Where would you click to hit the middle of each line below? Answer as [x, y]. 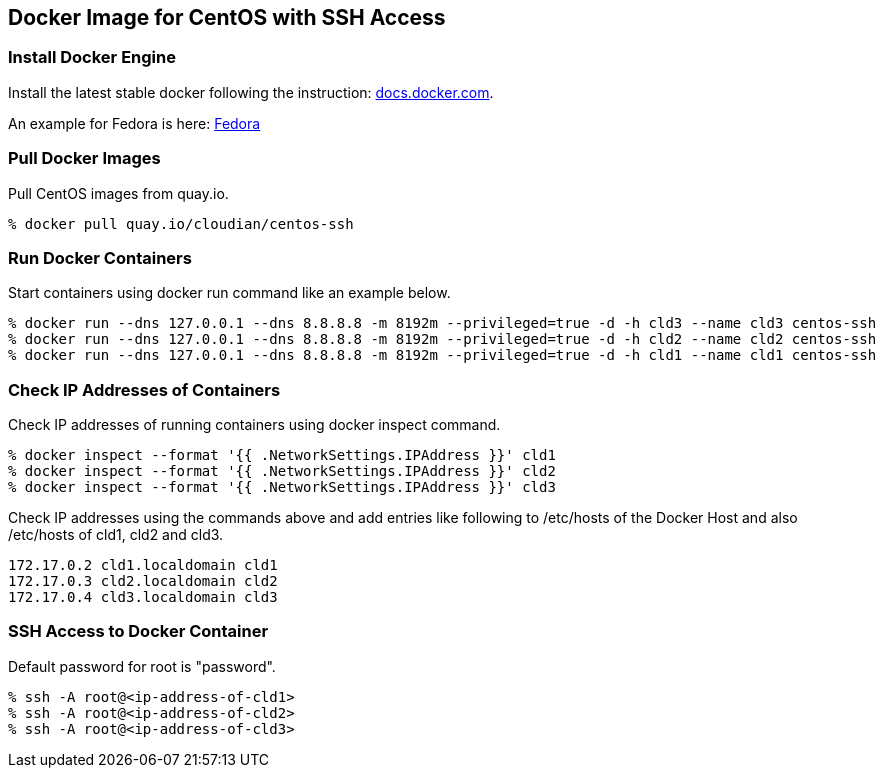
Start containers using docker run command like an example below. [229, 293]
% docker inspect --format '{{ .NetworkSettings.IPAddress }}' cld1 [282, 455]
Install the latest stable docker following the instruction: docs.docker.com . [251, 92]
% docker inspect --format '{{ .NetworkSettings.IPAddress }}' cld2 [282, 471]
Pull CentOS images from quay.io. [118, 193]
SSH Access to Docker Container [138, 631]
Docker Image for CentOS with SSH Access [227, 17]
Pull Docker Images [84, 158]
